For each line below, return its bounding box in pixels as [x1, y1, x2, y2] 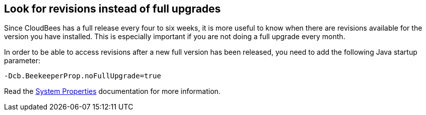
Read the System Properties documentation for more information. [4, 87, 221, 96]
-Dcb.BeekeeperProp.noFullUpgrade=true [4, 72, 161, 80]
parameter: [4, 56, 41, 65]
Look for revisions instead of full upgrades [4, 3, 221, 15]
